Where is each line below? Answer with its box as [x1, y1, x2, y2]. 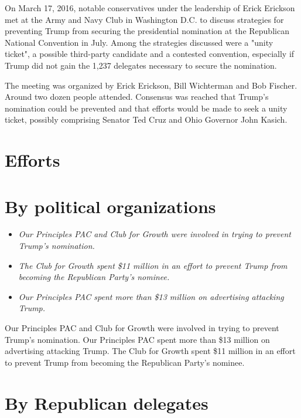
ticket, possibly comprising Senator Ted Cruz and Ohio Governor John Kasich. [5, 113, 288, 126]
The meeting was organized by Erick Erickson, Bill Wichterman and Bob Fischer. [5, 79, 297, 91]
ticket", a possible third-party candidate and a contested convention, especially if [5, 48, 295, 60]
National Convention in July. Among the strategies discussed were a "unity [5, 36, 273, 48]
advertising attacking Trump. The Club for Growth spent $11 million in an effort [5, 345, 296, 357]
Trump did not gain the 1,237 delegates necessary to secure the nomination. [5, 59, 277, 71]
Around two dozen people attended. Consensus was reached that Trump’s [5, 90, 269, 103]
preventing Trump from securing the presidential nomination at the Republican [5, 25, 289, 37]
